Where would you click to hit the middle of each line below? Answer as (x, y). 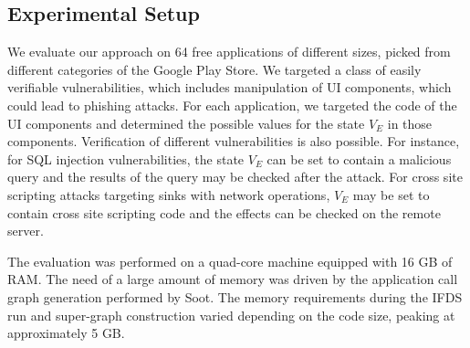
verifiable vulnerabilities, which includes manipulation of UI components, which (230, 87)
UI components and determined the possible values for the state (186, 123)
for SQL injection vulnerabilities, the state (126, 158)
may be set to (391, 194)
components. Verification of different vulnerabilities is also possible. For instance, (234, 141)
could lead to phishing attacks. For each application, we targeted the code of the (232, 105)
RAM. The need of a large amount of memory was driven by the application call (233, 279)
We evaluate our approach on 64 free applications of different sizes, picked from (229, 52)
